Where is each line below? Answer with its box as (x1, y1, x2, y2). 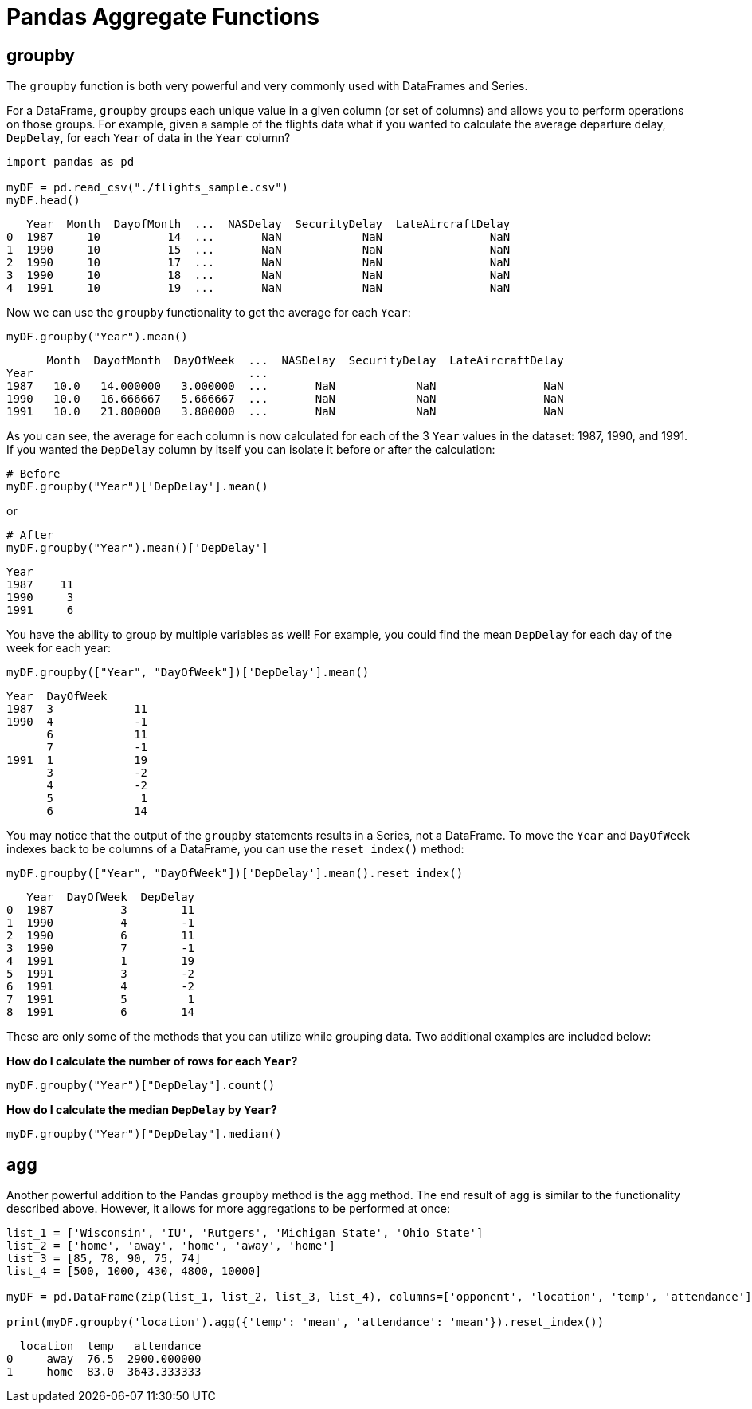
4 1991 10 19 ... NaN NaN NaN (6, 281, 511, 295)
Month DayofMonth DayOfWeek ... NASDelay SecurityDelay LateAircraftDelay (46, 354, 564, 368)
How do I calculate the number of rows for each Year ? (6, 1054, 298, 1069)
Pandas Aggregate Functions (6, 3, 319, 30)
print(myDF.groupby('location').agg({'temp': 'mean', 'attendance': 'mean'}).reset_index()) (6, 1316, 605, 1329)
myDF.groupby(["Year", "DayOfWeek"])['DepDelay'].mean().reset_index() (6, 867, 464, 880)
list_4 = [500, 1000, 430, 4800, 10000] (6, 1265, 262, 1278)
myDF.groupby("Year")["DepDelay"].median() (6, 1128, 282, 1141)
